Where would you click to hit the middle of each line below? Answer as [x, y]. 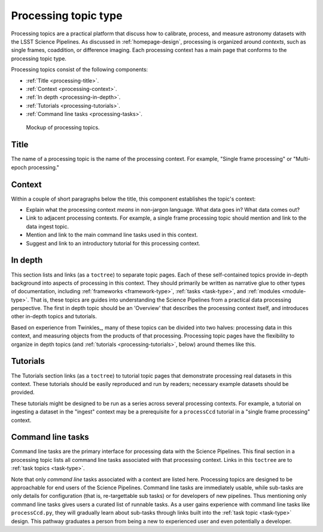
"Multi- [302, 159]
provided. [23, 393]
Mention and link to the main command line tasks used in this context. [112, 235]
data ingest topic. [48, 226]
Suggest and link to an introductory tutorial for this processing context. [113, 243]
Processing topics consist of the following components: [80, 69]
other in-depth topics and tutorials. [54, 317]
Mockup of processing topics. [63, 127]
